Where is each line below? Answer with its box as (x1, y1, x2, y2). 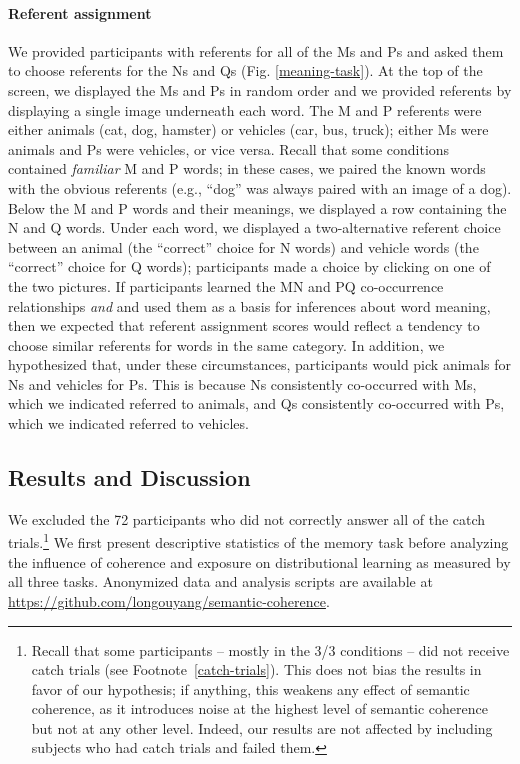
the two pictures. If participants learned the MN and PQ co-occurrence (8, 275, 444, 296)
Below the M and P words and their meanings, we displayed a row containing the (8, 197, 507, 218)
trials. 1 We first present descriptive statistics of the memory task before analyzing (8, 529, 509, 553)
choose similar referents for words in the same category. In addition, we (8, 334, 445, 355)
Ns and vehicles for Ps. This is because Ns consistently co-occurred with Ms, (8, 373, 477, 394)
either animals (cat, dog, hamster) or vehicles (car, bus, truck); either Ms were (8, 119, 489, 140)
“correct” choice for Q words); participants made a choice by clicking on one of (8, 256, 491, 277)
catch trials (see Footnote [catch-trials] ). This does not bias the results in (31, 659, 482, 680)
